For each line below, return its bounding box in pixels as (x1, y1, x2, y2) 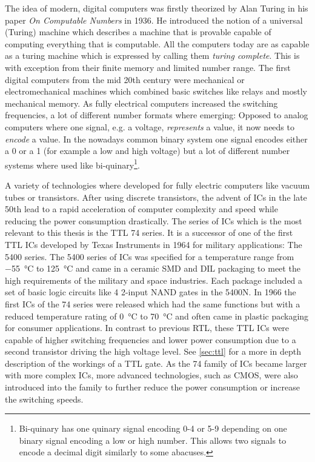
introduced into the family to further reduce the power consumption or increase (5, 381, 300, 393)
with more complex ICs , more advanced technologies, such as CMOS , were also (5, 369, 298, 381)
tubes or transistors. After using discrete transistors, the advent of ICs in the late (5, 190, 307, 203)
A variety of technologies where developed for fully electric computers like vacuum (5, 178, 310, 191)
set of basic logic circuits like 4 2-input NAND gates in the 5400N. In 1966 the (5, 286, 296, 298)
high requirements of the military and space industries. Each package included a (5, 273, 303, 286)
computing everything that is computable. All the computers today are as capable (5, 37, 310, 50)
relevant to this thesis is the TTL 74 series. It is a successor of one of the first (5, 226, 293, 239)
